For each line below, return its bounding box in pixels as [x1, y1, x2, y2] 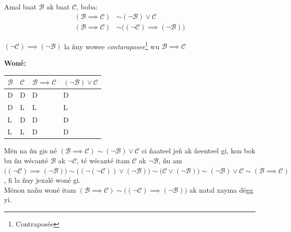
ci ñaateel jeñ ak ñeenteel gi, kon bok [141, 145, 256, 156]
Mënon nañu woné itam [4, 184, 76, 195]
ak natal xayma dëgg [189, 184, 254, 195]
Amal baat [4, 1, 36, 11]
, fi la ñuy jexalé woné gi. [4, 175, 81, 185]
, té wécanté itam [77, 155, 130, 166]
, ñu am [158, 155, 182, 166]
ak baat [46, 1, 70, 11]
